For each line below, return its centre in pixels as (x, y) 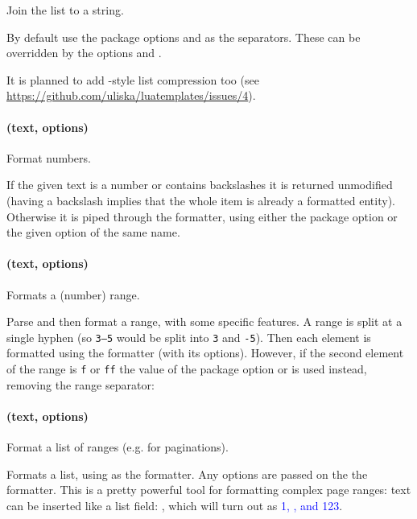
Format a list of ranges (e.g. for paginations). (118, 447)
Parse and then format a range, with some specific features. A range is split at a (204, 321)
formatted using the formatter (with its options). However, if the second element (205, 353)
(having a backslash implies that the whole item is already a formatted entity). (201, 200)
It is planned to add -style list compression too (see (133, 79)
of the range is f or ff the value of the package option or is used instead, (187, 368)
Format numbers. (49, 157)
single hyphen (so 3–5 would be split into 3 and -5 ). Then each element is (189, 337)
